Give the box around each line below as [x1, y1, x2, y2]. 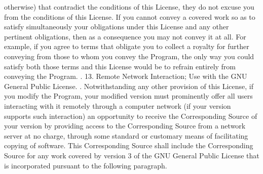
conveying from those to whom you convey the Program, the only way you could [4, 51, 254, 61]
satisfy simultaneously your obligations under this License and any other [4, 21, 229, 32]
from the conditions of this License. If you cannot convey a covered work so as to [4, 11, 255, 22]
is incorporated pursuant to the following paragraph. [4, 160, 167, 170]
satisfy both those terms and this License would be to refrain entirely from [4, 61, 236, 71]
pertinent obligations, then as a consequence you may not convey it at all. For [4, 31, 246, 41]
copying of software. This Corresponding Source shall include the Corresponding [4, 140, 253, 151]
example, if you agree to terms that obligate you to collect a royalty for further [4, 41, 249, 52]
